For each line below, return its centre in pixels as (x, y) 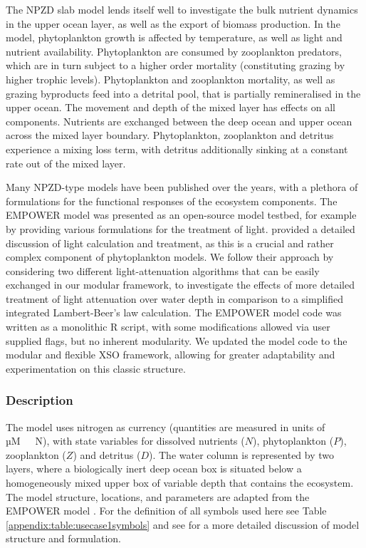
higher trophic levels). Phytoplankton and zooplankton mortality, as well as (171, 79)
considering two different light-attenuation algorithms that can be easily (163, 270)
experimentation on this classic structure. (96, 368)
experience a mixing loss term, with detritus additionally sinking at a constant (177, 149)
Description (40, 400)
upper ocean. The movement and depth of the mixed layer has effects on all (171, 107)
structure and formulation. (64, 538)
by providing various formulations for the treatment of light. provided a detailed (181, 228)
